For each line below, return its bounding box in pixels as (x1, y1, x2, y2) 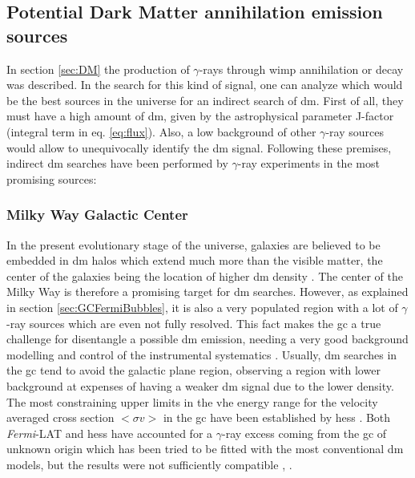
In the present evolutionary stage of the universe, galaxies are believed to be (6, 236, 381, 253)
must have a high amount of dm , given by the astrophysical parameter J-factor (6, 107, 394, 124)
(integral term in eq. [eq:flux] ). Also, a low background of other (6, 123, 316, 140)
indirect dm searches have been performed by (6, 155, 228, 172)
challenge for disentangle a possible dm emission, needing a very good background (6, 330, 409, 347)
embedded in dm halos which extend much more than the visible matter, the (6, 252, 383, 269)
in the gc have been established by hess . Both (163, 409, 391, 426)
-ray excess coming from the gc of (221, 424, 387, 441)
